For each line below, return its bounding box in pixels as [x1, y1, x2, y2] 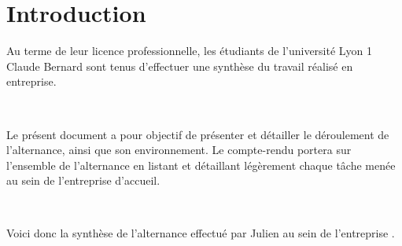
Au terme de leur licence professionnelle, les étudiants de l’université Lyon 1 [6, 42, 373, 59]
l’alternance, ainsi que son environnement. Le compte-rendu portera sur [6, 141, 352, 158]
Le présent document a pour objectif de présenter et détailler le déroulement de [6, 126, 389, 142]
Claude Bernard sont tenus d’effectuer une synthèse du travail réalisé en [6, 57, 353, 74]
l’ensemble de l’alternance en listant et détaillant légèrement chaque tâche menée [6, 156, 396, 173]
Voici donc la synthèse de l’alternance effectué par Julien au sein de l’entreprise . [6, 225, 395, 241]
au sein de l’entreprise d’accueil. [6, 172, 160, 189]
